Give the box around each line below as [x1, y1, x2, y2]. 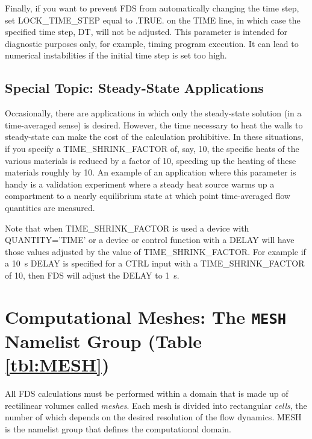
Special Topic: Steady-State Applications [5, 78, 264, 97]
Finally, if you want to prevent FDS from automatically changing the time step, [5, 2, 299, 14]
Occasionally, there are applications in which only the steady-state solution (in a [5, 107, 302, 119]
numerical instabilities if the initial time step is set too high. [5, 49, 227, 62]
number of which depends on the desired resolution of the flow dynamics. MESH [5, 411, 302, 423]
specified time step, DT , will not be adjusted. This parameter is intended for [5, 25, 287, 38]
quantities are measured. [5, 201, 95, 213]
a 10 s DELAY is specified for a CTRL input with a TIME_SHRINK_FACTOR [5, 257, 305, 270]
